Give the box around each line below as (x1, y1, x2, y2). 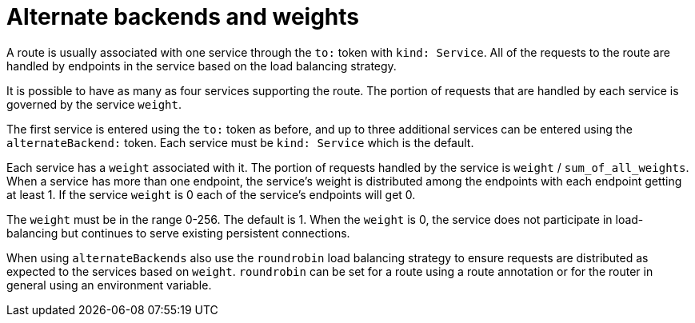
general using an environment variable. (6, 277, 212, 292)
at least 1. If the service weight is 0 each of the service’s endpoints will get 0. (6, 187, 416, 201)
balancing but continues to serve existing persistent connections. (6, 225, 350, 240)
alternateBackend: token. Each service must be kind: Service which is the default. (6, 135, 474, 150)
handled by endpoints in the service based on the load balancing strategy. (6, 58, 397, 73)
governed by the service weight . (6, 97, 182, 111)
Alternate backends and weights (6, 3, 359, 30)
